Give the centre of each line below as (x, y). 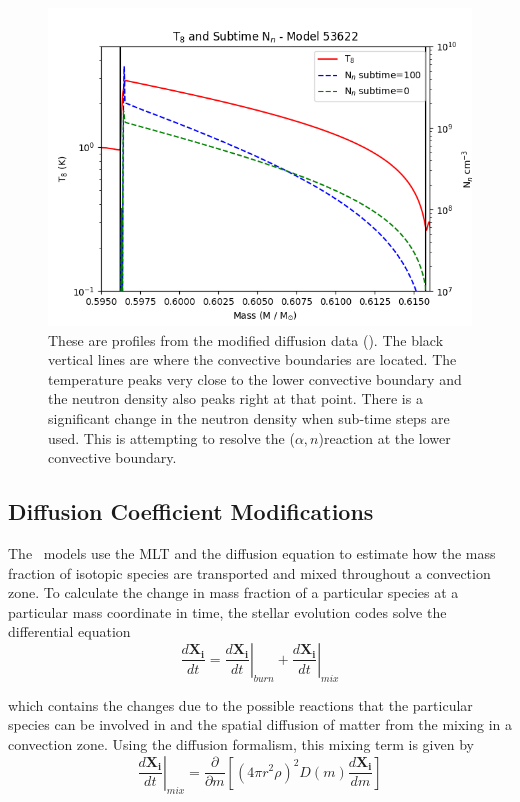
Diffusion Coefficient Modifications (191, 511)
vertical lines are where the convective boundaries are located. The (252, 359)
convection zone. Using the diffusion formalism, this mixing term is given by (241, 743)
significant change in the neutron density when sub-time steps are (249, 417)
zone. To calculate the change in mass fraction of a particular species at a (233, 592)
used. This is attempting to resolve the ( (171, 437)
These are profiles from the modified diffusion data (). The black (246, 339)
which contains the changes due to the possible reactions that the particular (240, 704)
